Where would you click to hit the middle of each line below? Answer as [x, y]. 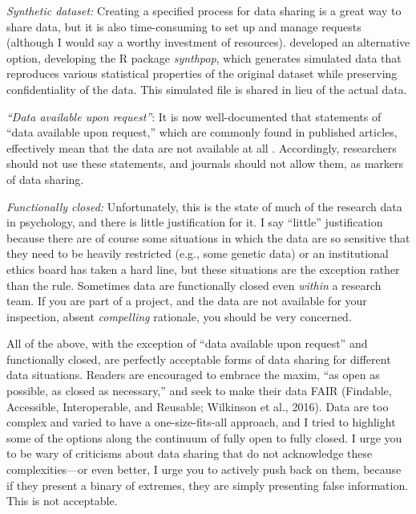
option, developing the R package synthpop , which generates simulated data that [204, 57]
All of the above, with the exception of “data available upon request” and [187, 343]
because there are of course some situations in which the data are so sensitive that [208, 237]
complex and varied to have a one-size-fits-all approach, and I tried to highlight [201, 422]
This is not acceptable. [62, 501]
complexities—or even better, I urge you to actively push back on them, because [204, 469]
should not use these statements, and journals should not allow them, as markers [205, 163]
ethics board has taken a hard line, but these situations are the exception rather [203, 269]
